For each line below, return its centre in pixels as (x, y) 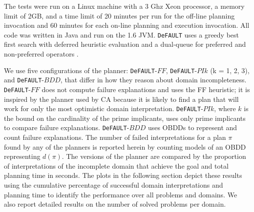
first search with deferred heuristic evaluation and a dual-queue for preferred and (125, 44)
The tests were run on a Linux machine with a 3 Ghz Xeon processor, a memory (124, 6)
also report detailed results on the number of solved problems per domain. (115, 204)
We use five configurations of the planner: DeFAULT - (81, 70)
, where (225, 108)
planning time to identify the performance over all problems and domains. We (121, 194)
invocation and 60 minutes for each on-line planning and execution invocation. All (127, 25)
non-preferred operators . (41, 54)
